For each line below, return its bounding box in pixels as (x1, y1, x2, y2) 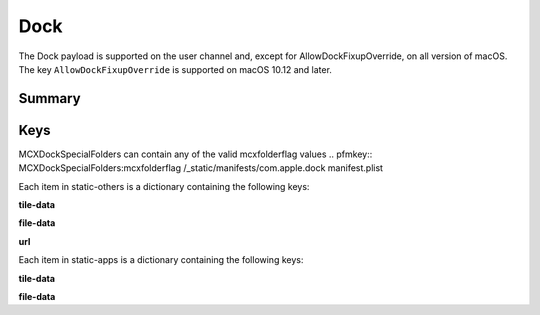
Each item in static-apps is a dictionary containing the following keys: (18, 254, 304, 266)
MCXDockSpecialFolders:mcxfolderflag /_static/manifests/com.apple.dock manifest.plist (18, 162, 384, 174)
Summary (18, 90, 81, 107)
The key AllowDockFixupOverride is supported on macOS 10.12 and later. (18, 63, 332, 75)
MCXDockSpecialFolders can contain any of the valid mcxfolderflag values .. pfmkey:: (18, 148, 373, 160)
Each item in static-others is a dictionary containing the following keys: (18, 180, 310, 192)
